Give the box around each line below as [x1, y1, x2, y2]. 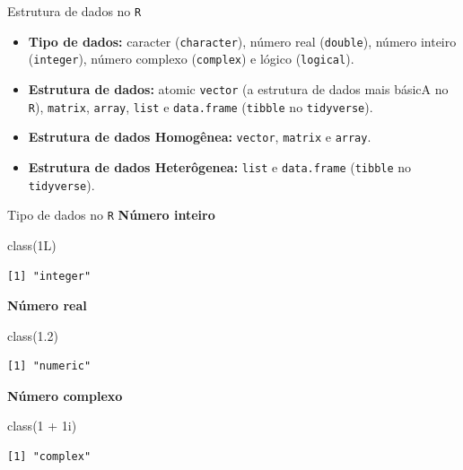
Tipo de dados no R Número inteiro [7, 205, 215, 224]
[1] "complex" [7, 450, 92, 464]
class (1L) [7, 235, 57, 254]
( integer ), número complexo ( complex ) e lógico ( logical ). [28, 49, 354, 68]
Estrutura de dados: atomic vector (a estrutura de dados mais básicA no [28, 79, 449, 98]
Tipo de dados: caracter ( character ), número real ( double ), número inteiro [28, 31, 457, 50]
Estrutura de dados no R [7, 2, 142, 20]
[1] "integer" [7, 269, 92, 283]
